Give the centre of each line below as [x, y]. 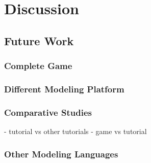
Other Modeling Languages [61, 154]
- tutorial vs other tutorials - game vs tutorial [75, 131]
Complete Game [38, 66]
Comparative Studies [48, 112]
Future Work [39, 40]
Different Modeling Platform [64, 89]
